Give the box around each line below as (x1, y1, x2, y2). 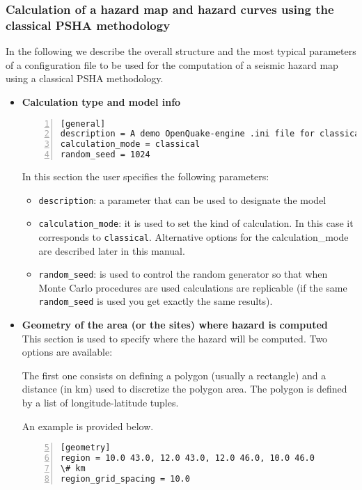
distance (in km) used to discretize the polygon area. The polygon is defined (22, 381, 347, 396)
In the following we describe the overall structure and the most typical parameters (6, 44, 356, 58)
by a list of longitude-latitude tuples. (22, 395, 179, 410)
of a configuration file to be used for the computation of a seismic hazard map (6, 57, 338, 72)
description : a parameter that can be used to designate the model (38, 192, 326, 207)
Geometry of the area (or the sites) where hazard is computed (22, 317, 328, 332)
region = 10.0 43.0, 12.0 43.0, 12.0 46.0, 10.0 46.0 (60, 453, 315, 464)
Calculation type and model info (22, 94, 181, 109)
